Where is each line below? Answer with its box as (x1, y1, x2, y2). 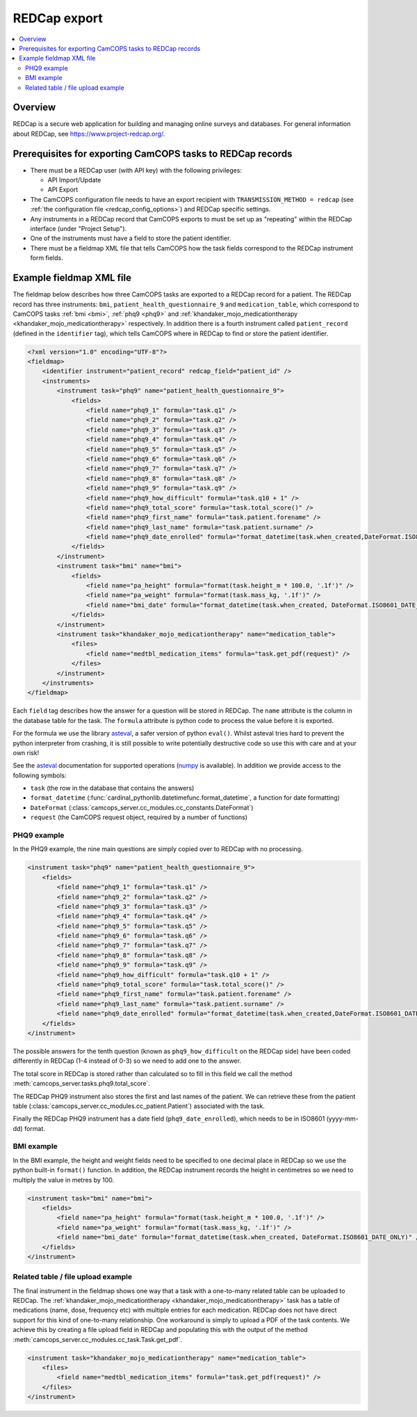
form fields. (30, 254, 63, 262)
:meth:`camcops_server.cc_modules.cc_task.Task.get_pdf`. (13, 1335, 182, 1343)
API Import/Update (47, 176, 101, 184)
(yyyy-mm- (326, 1114, 359, 1123)
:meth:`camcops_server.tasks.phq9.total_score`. (13, 1079, 151, 1088)
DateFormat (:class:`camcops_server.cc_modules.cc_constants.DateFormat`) (30, 803, 254, 812)
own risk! (13, 748, 40, 757)
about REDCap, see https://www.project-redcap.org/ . (13, 129, 165, 138)
